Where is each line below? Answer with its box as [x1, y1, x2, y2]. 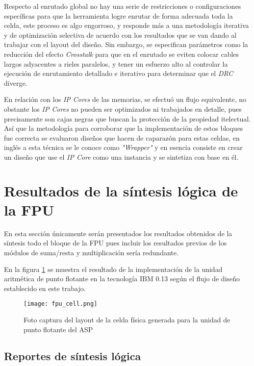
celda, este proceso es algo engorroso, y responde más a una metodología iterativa [4, 20, 249, 30]
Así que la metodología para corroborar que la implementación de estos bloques [4, 123, 243, 133]
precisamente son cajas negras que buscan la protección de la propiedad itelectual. [4, 113, 251, 123]
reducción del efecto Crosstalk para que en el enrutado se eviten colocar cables [4, 49, 239, 59]
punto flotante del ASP [24, 324, 93, 334]
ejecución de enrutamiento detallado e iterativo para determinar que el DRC [4, 68, 233, 78]
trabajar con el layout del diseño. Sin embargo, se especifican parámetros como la [4, 39, 248, 49]
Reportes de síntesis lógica [4, 348, 141, 363]
